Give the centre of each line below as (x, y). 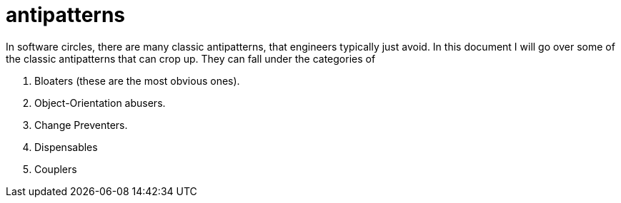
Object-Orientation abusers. (100, 103)
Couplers (56, 169)
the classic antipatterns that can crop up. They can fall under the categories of (191, 58)
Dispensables (66, 147)
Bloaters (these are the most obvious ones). (137, 80)
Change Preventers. (81, 125)
